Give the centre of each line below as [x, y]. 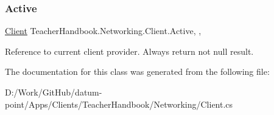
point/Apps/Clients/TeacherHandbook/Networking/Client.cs [119, 104]
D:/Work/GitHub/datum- [54, 92]
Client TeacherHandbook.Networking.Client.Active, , [103, 31]
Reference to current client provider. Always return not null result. [129, 51]
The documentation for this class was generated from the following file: [137, 71]
